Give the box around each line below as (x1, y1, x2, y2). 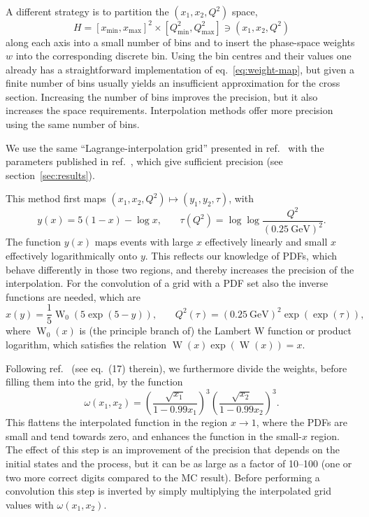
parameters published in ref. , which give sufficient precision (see (6, 154, 283, 169)
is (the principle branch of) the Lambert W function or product (79, 323, 352, 338)
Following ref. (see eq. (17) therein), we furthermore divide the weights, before (6, 360, 347, 375)
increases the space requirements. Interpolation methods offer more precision (6, 103, 333, 118)
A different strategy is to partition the (6, 4, 169, 18)
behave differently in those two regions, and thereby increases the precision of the (6, 262, 354, 276)
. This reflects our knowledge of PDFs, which (145, 248, 338, 262)
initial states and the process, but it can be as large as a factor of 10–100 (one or (6, 456, 352, 471)
